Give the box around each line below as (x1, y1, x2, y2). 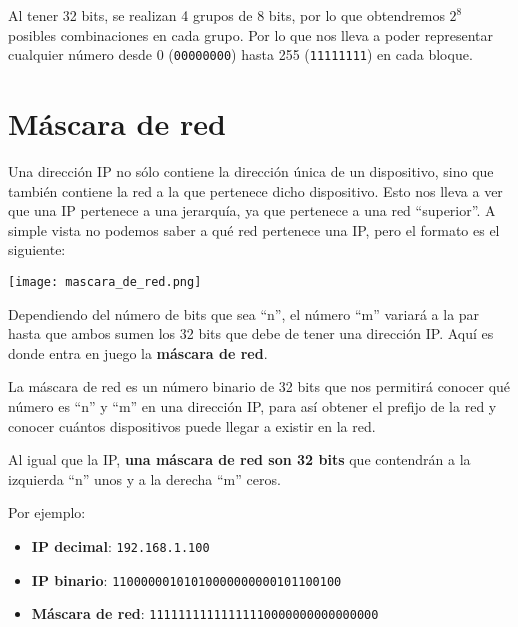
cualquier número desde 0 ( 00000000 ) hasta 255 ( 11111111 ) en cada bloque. (8, 44, 473, 65)
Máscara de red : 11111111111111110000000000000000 (31, 603, 379, 624)
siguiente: (8, 239, 66, 260)
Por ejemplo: (8, 502, 86, 523)
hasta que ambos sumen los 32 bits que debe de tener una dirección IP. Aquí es (8, 323, 494, 344)
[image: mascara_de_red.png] (8, 274, 202, 289)
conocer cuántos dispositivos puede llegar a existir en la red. (8, 415, 376, 436)
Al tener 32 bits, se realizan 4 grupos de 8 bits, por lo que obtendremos (8, 5, 445, 25)
